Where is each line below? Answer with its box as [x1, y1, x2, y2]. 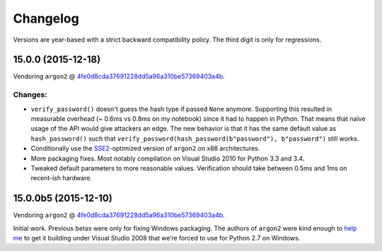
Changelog [13, 11, 79, 26]
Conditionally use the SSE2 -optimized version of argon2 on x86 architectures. [30, 144, 260, 153]
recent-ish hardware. [30, 174, 92, 182]
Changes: [13, 90, 47, 100]
